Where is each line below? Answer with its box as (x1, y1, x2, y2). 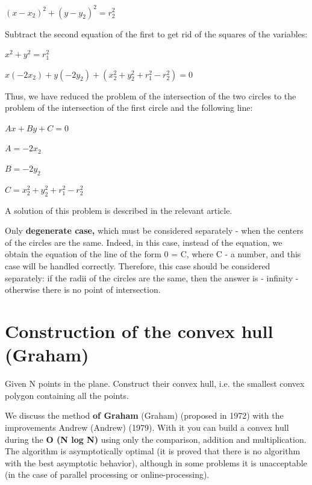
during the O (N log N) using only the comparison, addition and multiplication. (5, 433, 307, 445)
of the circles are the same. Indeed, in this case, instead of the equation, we (5, 236, 282, 248)
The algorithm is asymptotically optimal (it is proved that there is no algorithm (5, 445, 301, 457)
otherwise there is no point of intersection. (5, 283, 161, 296)
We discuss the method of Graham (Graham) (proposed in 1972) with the (5, 409, 284, 422)
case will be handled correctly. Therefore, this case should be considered (5, 260, 270, 272)
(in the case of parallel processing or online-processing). (5, 468, 210, 481)
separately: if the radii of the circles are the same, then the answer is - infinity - (5, 271, 299, 284)
